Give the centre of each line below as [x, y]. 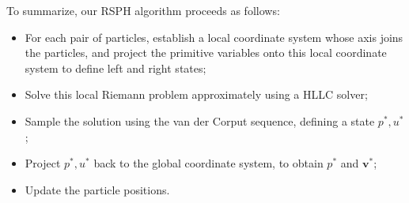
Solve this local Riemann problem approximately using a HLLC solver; [196, 94]
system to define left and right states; [116, 68]
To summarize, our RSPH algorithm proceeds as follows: [143, 10]
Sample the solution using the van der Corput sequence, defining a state [200, 120]
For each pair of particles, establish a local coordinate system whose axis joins [214, 37]
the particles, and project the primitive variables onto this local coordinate [206, 53]
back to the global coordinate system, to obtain [208, 163]
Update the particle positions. [97, 189]
